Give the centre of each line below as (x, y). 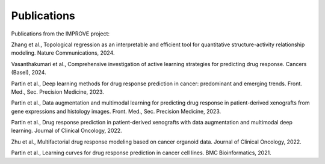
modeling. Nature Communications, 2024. (63, 53)
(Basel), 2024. (29, 73)
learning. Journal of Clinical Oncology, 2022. (67, 131)
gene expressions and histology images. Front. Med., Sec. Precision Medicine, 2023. (116, 111)
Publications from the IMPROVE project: (60, 34)
